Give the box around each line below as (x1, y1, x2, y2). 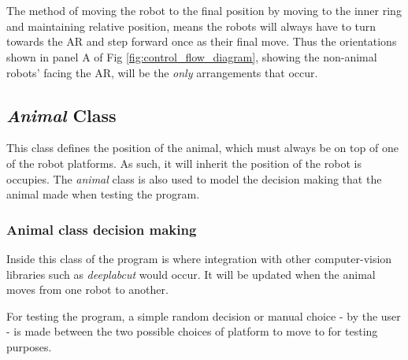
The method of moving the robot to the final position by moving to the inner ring (6, 2, 402, 19)
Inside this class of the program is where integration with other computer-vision (6, 250, 392, 266)
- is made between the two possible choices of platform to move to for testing (6, 323, 378, 340)
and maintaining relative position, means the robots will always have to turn (6, 17, 376, 34)
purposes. (6, 338, 52, 354)
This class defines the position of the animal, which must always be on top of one (6, 139, 399, 156)
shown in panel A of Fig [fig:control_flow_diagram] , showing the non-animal (6, 48, 377, 65)
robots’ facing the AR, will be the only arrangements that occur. (6, 64, 318, 80)
